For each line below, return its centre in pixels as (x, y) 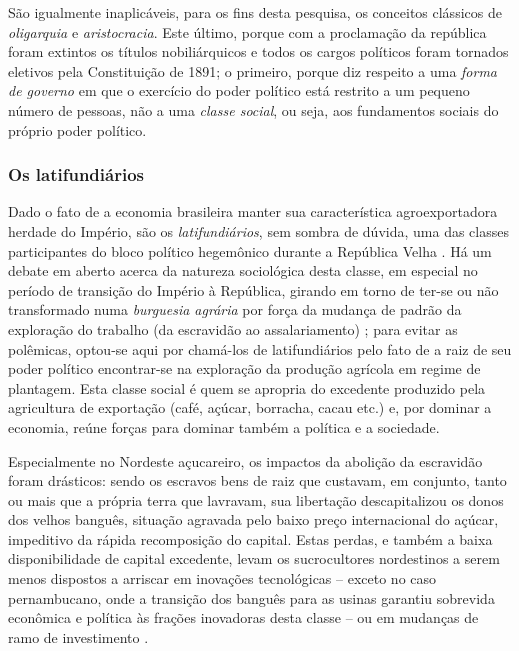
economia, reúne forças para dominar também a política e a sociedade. (224, 426)
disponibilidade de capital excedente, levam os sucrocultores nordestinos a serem (254, 558)
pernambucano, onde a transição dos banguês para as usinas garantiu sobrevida (251, 597)
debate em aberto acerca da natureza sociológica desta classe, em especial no (243, 270)
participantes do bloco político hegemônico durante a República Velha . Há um (250, 250)
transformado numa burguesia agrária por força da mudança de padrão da (235, 309)
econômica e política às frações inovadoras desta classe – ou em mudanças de (243, 617)
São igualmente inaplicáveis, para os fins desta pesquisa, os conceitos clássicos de (255, 12)
